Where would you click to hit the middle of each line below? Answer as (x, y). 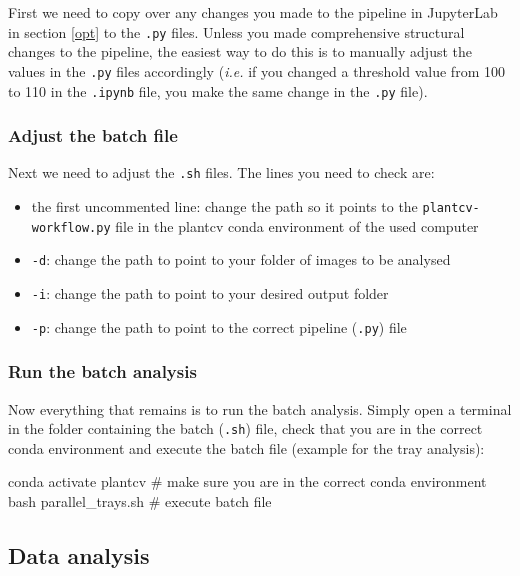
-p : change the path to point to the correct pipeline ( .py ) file (219, 326)
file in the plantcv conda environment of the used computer (297, 225)
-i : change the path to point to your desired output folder (210, 293)
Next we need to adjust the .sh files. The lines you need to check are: (221, 172)
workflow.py (71, 227)
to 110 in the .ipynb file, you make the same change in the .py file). (218, 90)
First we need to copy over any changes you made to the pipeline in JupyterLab (253, 12)
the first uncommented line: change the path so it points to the (224, 206)
